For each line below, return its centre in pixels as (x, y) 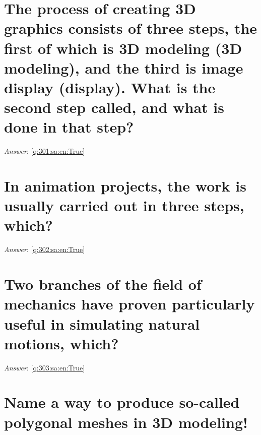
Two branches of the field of (103, 284)
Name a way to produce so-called (122, 402)
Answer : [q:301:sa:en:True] (45, 151)
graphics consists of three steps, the (131, 28)
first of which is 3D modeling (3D (123, 48)
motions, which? (61, 343)
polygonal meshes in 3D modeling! (126, 422)
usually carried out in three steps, (124, 205)
